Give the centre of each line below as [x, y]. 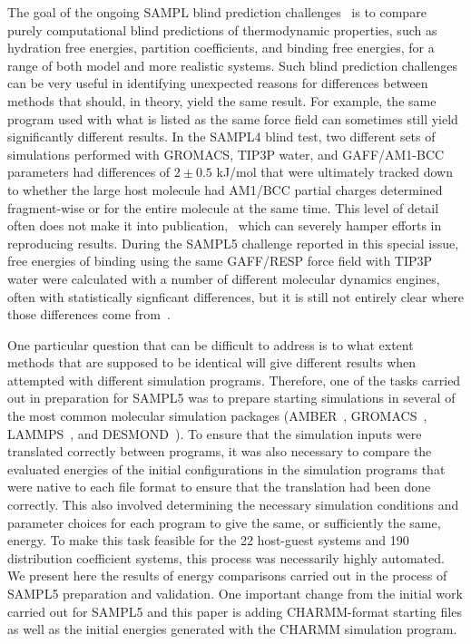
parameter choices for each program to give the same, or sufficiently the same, [224, 522]
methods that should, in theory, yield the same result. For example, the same [222, 100]
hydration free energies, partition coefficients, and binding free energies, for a [221, 48]
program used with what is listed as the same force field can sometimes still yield [233, 118]
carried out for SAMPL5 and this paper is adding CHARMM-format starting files [235, 611]
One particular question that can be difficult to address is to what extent [211, 344]
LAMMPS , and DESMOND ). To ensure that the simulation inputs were [215, 433]
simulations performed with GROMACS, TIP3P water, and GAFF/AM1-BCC [226, 154]
